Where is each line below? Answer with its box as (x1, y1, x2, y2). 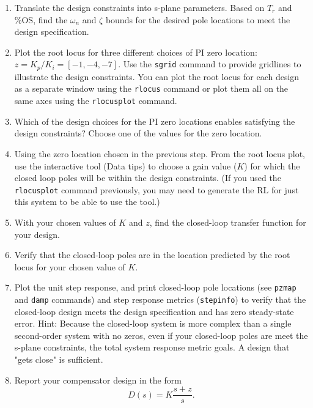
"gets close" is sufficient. (14, 353, 103, 366)
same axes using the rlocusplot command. (14, 94, 177, 107)
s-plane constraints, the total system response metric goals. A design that (14, 341, 290, 354)
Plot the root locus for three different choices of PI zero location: (14, 45, 257, 58)
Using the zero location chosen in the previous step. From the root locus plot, (14, 147, 305, 160)
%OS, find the (14, 13, 68, 26)
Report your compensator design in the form (14, 373, 182, 386)
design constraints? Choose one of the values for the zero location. (14, 127, 262, 139)
